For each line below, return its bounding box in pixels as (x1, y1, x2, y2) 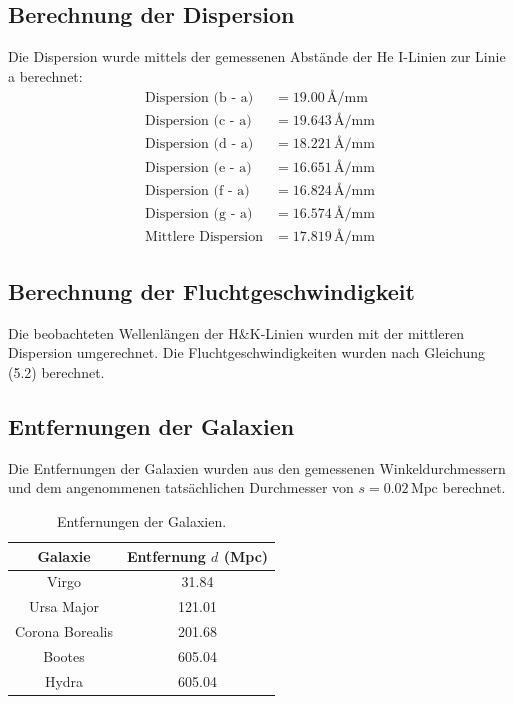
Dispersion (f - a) (145, 183, 250, 198)
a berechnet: (8, 65, 83, 86)
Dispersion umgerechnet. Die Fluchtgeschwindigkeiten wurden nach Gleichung (8, 342, 486, 363)
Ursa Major (28, 596, 100, 617)
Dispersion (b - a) (145, 91, 254, 106)
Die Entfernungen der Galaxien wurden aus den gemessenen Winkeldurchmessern (8, 457, 506, 478)
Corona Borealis (15, 621, 113, 642)
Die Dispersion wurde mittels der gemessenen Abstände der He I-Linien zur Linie (8, 46, 506, 67)
